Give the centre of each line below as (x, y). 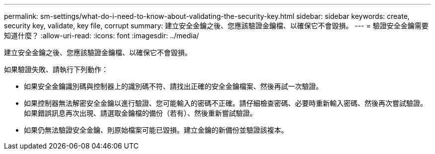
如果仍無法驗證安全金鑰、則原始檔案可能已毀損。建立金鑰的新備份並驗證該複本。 (156, 130)
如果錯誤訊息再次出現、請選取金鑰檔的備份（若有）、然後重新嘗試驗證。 (140, 113)
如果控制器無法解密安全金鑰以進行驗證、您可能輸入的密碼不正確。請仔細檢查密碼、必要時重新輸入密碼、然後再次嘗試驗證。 (225, 103)
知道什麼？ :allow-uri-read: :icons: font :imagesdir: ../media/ (102, 36)
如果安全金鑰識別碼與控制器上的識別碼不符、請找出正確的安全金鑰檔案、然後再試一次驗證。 (173, 86)
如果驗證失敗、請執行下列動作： (56, 69)
